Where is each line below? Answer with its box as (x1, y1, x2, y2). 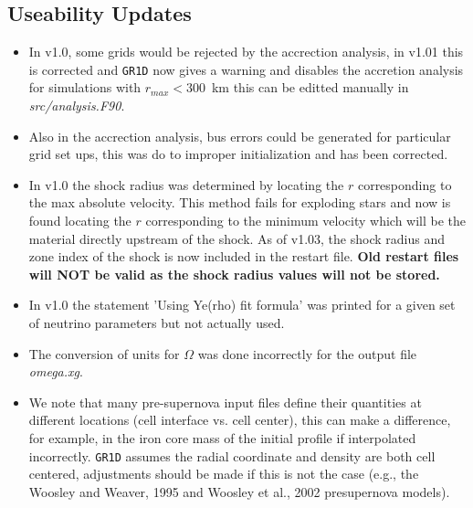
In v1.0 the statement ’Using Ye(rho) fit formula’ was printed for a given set (28, 295, 456, 314)
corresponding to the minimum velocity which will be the (145, 211, 467, 230)
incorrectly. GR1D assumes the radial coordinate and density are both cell (28, 446, 436, 465)
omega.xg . (28, 362, 83, 381)
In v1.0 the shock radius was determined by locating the (28, 175, 344, 194)
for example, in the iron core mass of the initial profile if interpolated (28, 428, 416, 447)
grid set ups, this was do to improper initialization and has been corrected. (28, 144, 448, 164)
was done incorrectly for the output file (197, 344, 417, 363)
